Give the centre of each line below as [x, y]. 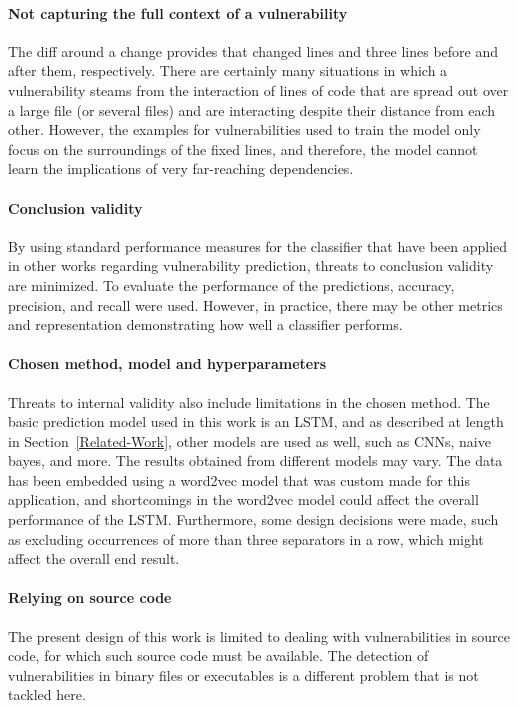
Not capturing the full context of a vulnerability [178, 12]
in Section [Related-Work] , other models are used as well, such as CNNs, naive [249, 440]
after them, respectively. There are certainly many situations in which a [228, 70]
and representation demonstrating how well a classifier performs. [205, 324]
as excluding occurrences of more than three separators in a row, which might [246, 538]
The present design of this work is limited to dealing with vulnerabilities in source [259, 635]
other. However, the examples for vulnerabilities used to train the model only [244, 129]
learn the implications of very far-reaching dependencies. [181, 168]
